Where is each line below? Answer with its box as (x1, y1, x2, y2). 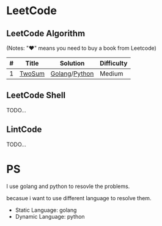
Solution (59, 59, 85, 68)
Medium (100, 69, 123, 77)
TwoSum (19, 69, 45, 77)
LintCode (6, 124, 42, 135)
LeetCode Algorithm (6, 28, 86, 39)
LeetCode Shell (6, 90, 66, 101)
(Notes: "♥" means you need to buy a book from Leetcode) (6, 44, 157, 52)
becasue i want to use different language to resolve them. (6, 194, 152, 201)
